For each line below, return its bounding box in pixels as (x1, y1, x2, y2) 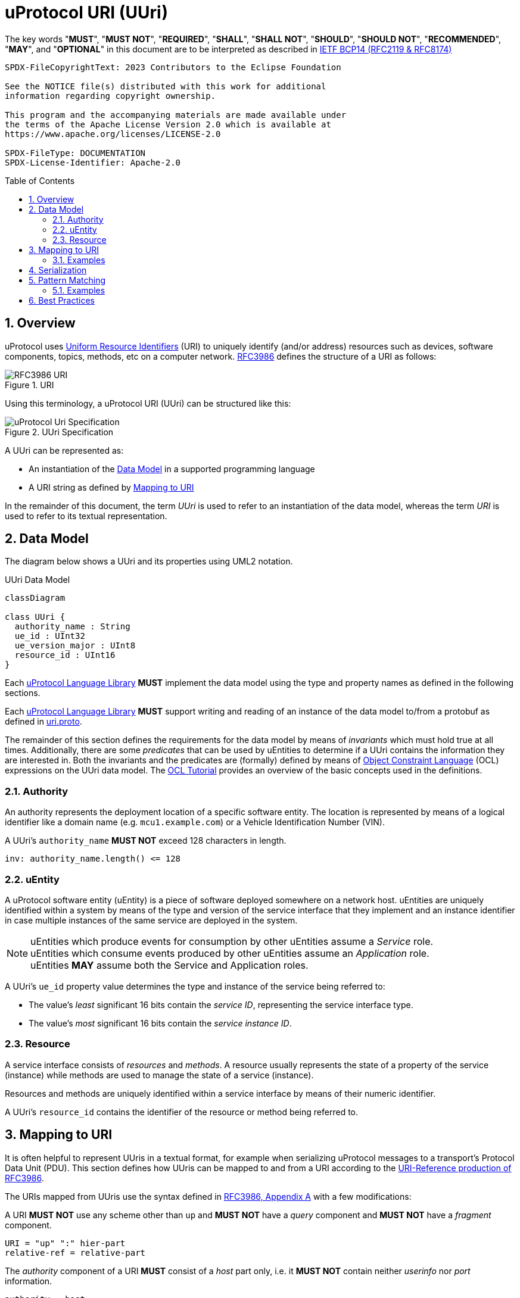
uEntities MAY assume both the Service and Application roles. (30, 959, 309, 971)
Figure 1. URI (5, 379, 54, 390)
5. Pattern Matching (29, 274, 106, 285)
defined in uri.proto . (5, 716, 82, 727)
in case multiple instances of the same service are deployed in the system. (5, 915, 298, 925)
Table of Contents (5, 175, 75, 186)
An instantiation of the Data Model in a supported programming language (29, 463, 315, 474)
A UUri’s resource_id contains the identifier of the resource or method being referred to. (5, 1106, 359, 1117)
